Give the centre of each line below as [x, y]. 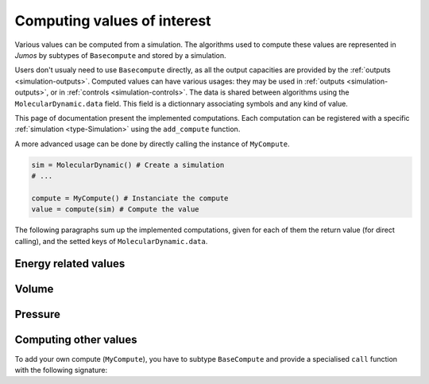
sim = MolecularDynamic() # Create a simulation [128, 165]
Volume [34, 289]
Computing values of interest [113, 21]
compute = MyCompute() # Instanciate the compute [130, 198]
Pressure [38, 314]
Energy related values [70, 264]
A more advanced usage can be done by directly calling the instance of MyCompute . [152, 144]
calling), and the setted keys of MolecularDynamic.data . [111, 241]
